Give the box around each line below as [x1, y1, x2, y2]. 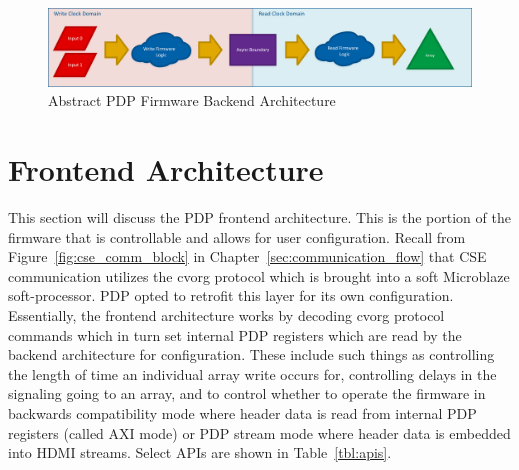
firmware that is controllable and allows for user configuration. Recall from [8, 226, 466, 247]
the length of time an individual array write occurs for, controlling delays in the [8, 363, 497, 384]
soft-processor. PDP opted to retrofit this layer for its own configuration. [8, 285, 454, 306]
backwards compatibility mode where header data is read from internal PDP [8, 402, 477, 423]
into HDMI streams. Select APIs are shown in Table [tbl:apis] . [8, 442, 392, 463]
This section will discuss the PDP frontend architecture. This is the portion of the [8, 206, 511, 227]
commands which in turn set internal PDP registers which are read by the [8, 324, 462, 345]
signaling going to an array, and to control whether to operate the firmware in [8, 383, 486, 404]
